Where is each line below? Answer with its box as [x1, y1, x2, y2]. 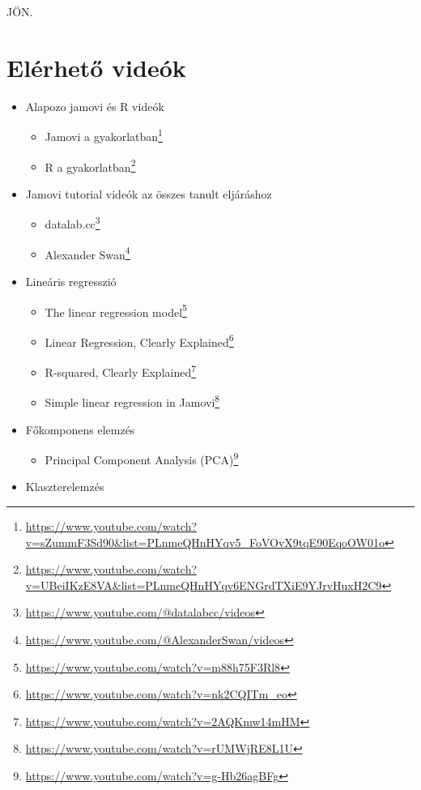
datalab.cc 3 [45, 213, 100, 233]
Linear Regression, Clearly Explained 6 [45, 331, 234, 350]
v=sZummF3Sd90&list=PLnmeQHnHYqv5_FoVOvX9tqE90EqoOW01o [25, 533, 385, 550]
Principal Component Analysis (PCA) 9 [45, 449, 239, 468]
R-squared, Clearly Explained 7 [45, 361, 197, 380]
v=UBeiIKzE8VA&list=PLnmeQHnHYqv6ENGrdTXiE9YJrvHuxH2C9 [25, 576, 382, 593]
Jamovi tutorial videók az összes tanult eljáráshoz [25, 185, 272, 202]
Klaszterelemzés [25, 478, 104, 495]
